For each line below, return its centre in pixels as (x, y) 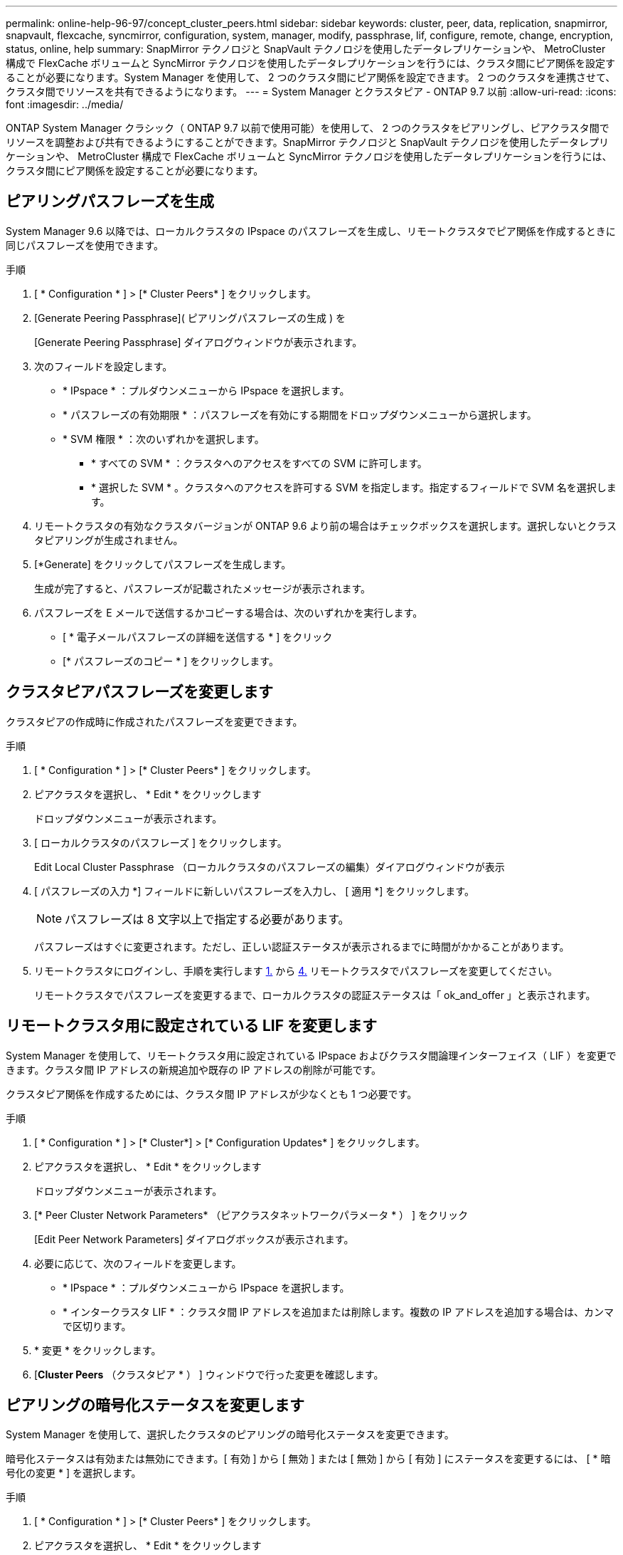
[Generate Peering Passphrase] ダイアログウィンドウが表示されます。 (198, 342)
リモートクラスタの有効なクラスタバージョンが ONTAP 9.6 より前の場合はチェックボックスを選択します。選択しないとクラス (325, 525)
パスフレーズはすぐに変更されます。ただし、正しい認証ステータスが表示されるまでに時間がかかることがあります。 (302, 946)
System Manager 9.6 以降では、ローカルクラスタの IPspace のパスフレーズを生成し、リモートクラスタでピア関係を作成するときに (311, 231)
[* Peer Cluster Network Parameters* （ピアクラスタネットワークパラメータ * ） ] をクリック (251, 1215)
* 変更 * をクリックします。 (98, 1350)
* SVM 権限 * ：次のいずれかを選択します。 (164, 439)
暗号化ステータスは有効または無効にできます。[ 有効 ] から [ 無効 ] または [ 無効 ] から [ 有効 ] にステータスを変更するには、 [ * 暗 (308, 1459)
